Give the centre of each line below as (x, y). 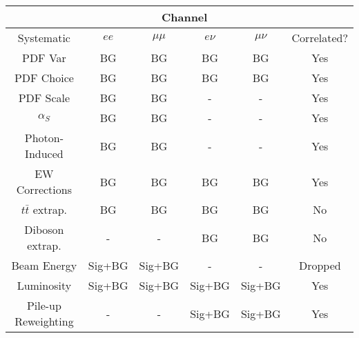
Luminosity (44, 285)
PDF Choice (44, 78)
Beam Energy (44, 265)
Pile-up (44, 305)
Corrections (44, 189)
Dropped (320, 265)
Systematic (44, 38)
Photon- (44, 138)
